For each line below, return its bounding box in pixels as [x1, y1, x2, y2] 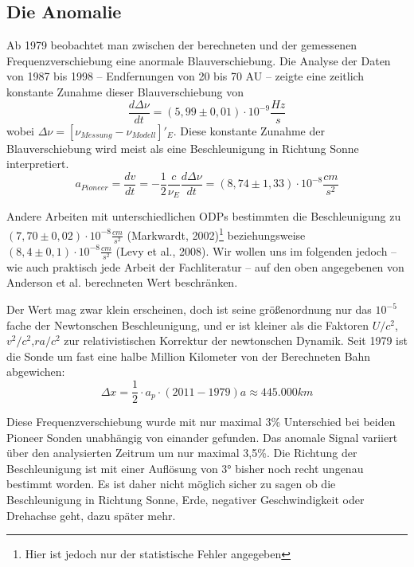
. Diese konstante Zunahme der [173, 122, 325, 139]
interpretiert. [6, 155, 69, 172]
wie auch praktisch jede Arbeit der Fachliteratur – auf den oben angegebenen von [6, 258, 404, 275]
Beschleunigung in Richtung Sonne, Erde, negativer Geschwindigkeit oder [6, 491, 365, 508]
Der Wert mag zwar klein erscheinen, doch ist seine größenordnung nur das [6, 301, 372, 318]
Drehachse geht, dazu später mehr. [6, 506, 176, 523]
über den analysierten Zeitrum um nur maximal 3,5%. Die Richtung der [6, 444, 357, 461]
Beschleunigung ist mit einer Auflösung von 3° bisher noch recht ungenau [6, 459, 364, 476]
